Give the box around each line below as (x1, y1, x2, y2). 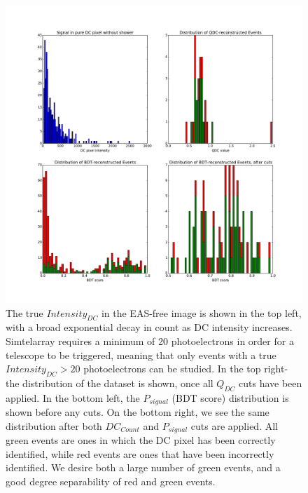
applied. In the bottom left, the (6, 390, 140, 405)
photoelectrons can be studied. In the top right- (83, 361, 288, 376)
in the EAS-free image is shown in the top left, (101, 305, 302, 320)
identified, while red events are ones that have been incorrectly (6, 446, 274, 461)
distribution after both (6, 418, 102, 433)
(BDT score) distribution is (171, 390, 289, 405)
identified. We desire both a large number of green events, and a (6, 460, 281, 475)
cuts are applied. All (190, 418, 278, 433)
